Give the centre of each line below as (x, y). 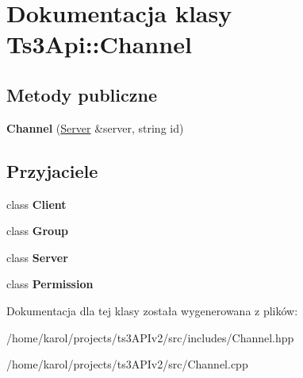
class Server (37, 257)
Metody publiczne (82, 94)
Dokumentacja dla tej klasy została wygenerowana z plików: (152, 310)
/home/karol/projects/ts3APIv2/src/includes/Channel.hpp (150, 337)
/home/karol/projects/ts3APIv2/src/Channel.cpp (127, 364)
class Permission (50, 284)
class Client (36, 204)
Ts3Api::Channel (99, 44)
